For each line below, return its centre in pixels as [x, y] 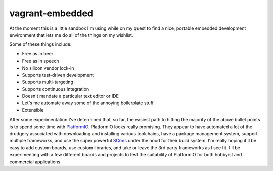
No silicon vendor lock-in [48, 68]
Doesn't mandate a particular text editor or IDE [70, 96]
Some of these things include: [40, 44]
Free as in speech [40, 61]
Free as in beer [38, 53]
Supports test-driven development [58, 75]
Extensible [33, 110]
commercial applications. [35, 162]
